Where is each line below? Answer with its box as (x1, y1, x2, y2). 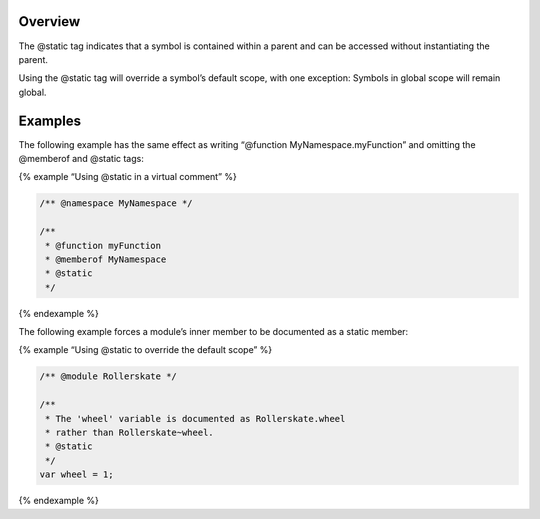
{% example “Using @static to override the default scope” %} (18, 344, 273, 356)
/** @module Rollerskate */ (39, 371, 177, 382)
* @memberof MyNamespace (45, 253, 167, 265)
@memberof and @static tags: (18, 152, 144, 164)
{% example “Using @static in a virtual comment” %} (18, 171, 237, 183)
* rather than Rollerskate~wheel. (45, 427, 214, 439)
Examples (18, 112, 82, 129)
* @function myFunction (45, 240, 162, 251)
